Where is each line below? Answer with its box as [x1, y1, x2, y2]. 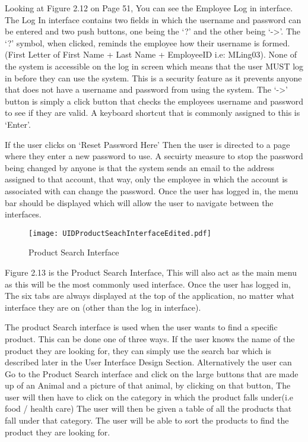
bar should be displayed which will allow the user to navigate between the [5, 196, 274, 209]
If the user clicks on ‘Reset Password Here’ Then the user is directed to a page [5, 138, 290, 150]
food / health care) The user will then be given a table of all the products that [5, 402, 292, 415]
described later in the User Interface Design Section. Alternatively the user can [5, 356, 292, 368]
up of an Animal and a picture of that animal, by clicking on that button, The [5, 379, 291, 392]
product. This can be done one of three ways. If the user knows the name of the [5, 332, 295, 345]
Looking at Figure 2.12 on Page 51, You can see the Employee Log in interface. [5, 2, 293, 14]
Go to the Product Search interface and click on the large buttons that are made [5, 367, 299, 380]
